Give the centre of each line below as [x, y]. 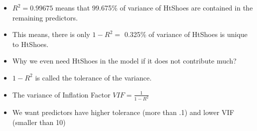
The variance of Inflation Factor [61, 94]
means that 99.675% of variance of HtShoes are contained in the [154, 7]
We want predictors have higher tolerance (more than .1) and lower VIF [123, 112]
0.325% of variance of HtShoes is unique [186, 34]
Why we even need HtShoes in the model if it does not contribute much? [124, 61]
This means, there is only [51, 34]
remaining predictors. [45, 17]
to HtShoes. [30, 44]
